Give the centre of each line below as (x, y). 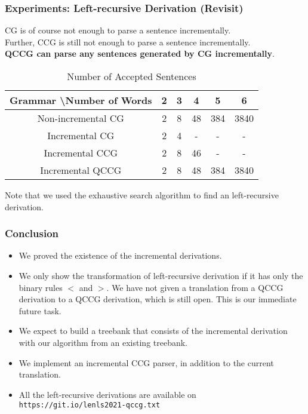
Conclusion (32, 233)
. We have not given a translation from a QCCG (195, 287)
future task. (40, 310)
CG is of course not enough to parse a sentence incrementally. (118, 30)
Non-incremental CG (81, 118)
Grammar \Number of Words (81, 100)
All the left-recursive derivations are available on (107, 394)
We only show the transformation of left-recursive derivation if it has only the (161, 275)
